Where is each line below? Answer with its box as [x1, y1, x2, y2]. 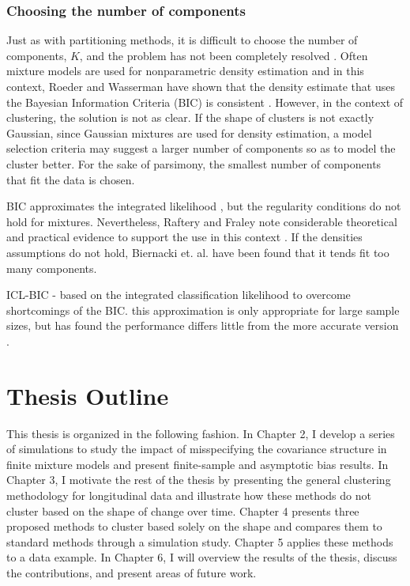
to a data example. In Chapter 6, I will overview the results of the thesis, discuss [6, 549, 397, 565]
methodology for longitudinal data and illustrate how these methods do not [6, 487, 371, 503]
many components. [6, 259, 97, 276]
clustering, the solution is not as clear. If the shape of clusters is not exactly [6, 109, 374, 126]
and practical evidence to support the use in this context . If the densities [6, 229, 363, 245]
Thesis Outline [6, 379, 169, 411]
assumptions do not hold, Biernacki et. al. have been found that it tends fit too [6, 244, 389, 260]
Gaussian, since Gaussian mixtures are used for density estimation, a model [6, 124, 372, 141]
